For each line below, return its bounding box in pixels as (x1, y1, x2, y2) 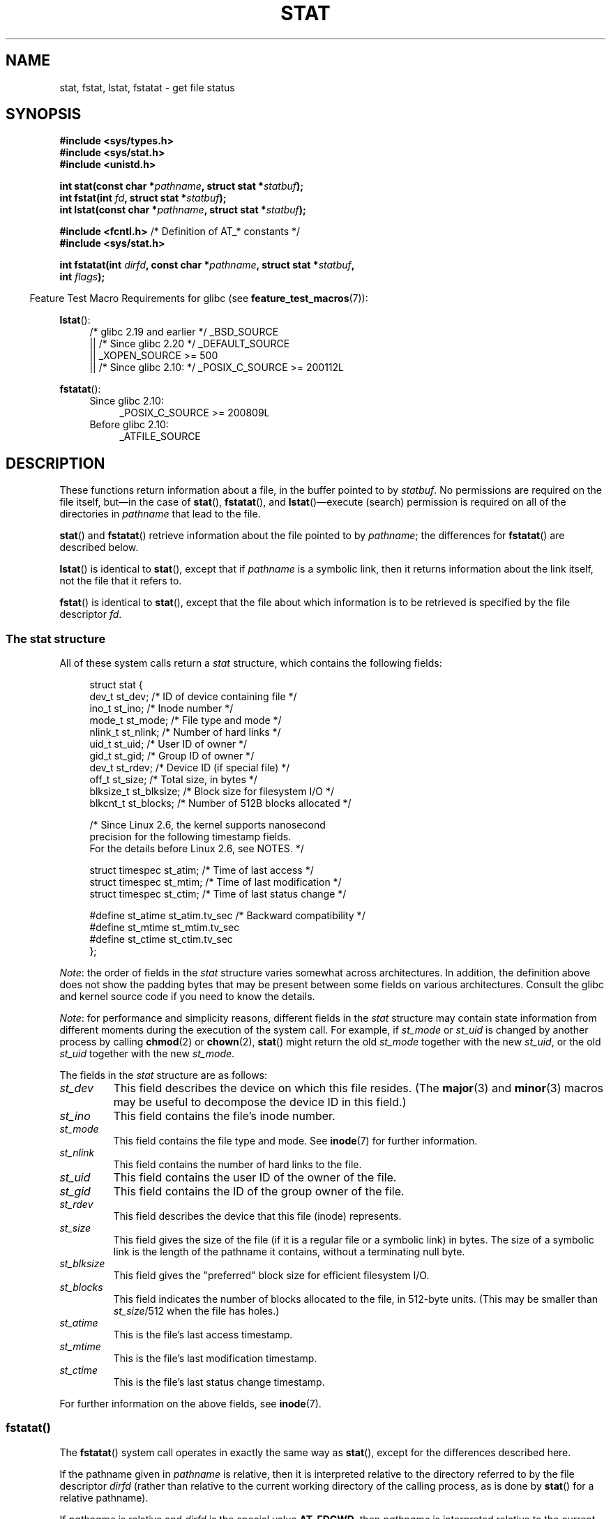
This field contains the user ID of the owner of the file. (113, 1170, 397, 1185)
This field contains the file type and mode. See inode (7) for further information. (113, 1135, 478, 1147)
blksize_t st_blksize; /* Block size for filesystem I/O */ (89, 785, 334, 798)
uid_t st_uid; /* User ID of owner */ (89, 738, 248, 750)
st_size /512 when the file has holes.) (113, 1305, 280, 1317)
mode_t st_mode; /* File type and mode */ (89, 714, 282, 727)
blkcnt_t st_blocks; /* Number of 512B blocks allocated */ (89, 797, 352, 810)
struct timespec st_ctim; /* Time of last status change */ (89, 888, 347, 900)
